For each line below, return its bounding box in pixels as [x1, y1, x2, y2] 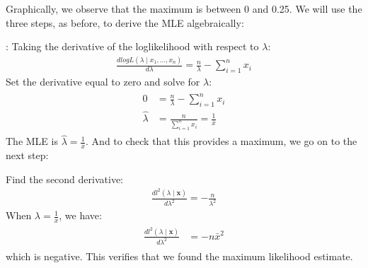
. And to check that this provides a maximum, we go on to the [86, 134, 357, 148]
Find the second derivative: [6, 171, 123, 186]
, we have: [59, 208, 102, 223]
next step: [6, 148, 49, 163]
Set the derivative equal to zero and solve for [6, 74, 200, 88]
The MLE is [6, 134, 58, 148]
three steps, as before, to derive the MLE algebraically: [6, 15, 244, 30]
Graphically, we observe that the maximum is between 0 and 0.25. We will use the [6, 1, 362, 16]
